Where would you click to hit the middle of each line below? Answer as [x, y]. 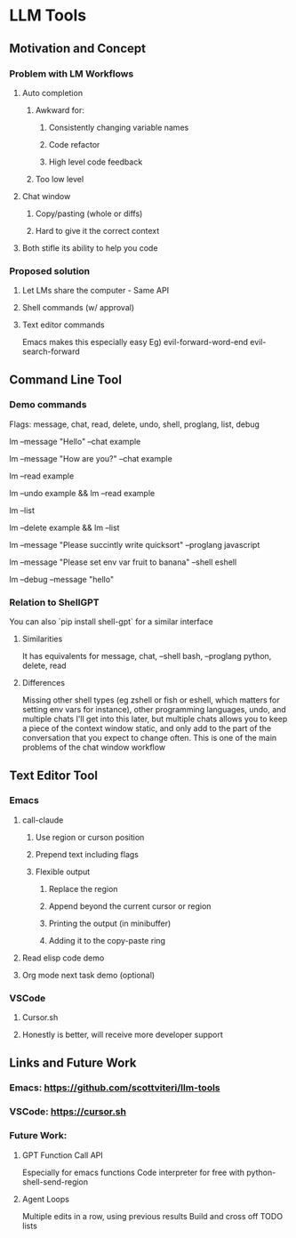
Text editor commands [63, 325]
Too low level [60, 179]
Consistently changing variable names [119, 127]
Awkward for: [60, 110]
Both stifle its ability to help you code [90, 248]
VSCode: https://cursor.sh [68, 1112]
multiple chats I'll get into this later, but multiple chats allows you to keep [155, 719]
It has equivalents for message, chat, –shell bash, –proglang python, [147, 656]
